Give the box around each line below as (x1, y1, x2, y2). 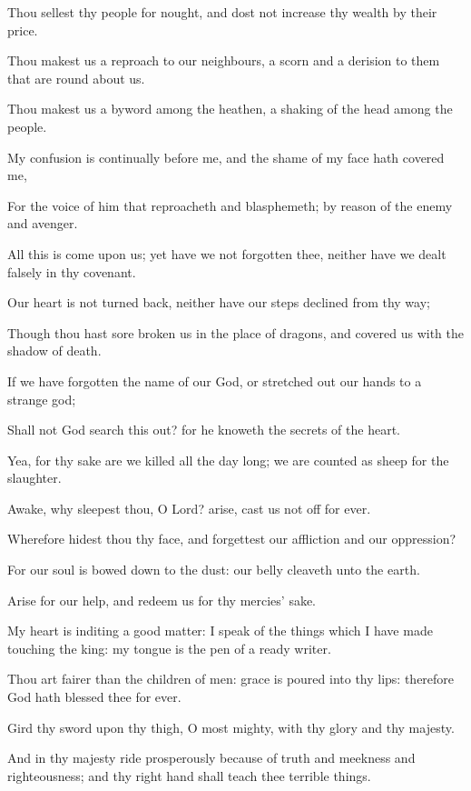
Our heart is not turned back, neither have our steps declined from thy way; (7, 293, 430, 312)
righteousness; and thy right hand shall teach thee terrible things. (7, 766, 371, 785)
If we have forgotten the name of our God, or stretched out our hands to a (7, 371, 422, 390)
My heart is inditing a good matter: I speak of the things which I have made (7, 621, 433, 640)
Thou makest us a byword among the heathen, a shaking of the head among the (7, 99, 453, 118)
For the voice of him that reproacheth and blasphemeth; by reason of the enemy (7, 195, 453, 215)
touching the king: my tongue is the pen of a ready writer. (7, 638, 331, 657)
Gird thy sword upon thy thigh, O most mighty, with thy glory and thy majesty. (7, 717, 455, 736)
